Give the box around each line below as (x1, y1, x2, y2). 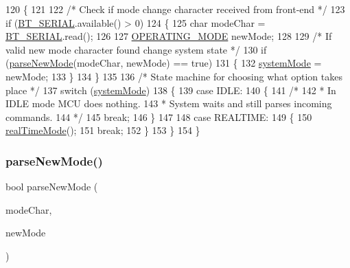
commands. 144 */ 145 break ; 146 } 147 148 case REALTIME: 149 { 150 (5, 109, 312, 124)
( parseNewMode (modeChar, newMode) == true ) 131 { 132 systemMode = (5, 56, 322, 70)
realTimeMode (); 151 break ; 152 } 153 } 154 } (5, 123, 200, 137)
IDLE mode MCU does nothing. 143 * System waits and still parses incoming (5, 96, 332, 111)
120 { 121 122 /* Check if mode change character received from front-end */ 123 (5, 2, 345, 16)
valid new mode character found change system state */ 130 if (5, 42, 267, 56)
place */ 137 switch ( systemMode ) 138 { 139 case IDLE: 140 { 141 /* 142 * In (5, 82, 336, 97)
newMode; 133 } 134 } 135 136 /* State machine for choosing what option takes (5, 69, 342, 83)
